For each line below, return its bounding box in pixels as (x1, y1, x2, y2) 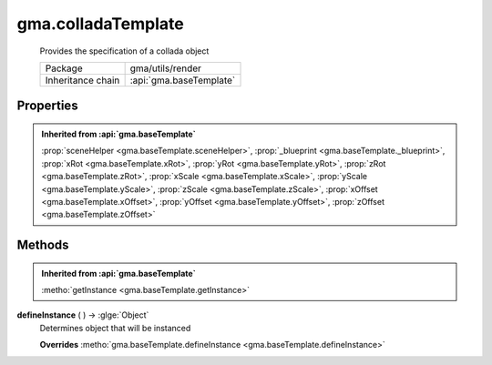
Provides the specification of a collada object (39, 46, 210, 56)
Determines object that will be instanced (39, 322, 191, 333)
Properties (16, 98, 78, 114)
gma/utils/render (129, 62, 202, 75)
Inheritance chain (45, 74, 120, 86)
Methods (16, 238, 69, 253)
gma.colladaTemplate (16, 14, 184, 34)
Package (45, 62, 83, 75)
